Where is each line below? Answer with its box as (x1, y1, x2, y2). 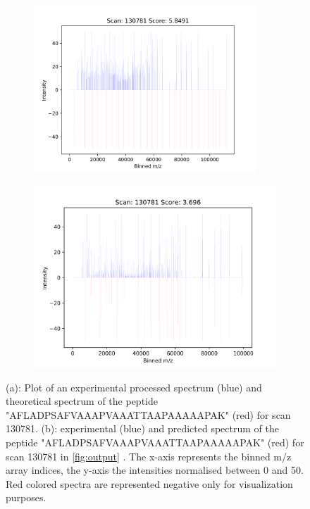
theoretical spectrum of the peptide (6, 394, 158, 408)
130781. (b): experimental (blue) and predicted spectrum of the (6, 421, 279, 436)
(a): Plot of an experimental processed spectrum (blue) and (6, 379, 262, 394)
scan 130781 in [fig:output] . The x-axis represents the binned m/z (6, 448, 292, 463)
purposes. (6, 490, 46, 505)
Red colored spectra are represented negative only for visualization (6, 476, 293, 491)
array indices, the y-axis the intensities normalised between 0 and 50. (6, 463, 304, 477)
